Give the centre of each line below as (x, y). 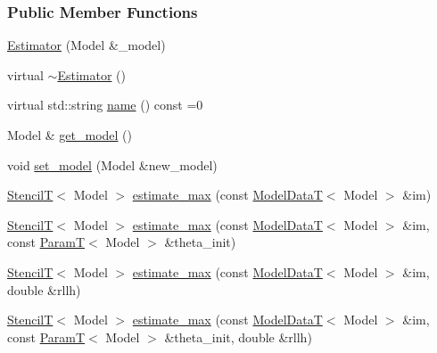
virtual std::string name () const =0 (105, 105)
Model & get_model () (70, 135)
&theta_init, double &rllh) (238, 337)
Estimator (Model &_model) (87, 45)
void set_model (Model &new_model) (112, 164)
